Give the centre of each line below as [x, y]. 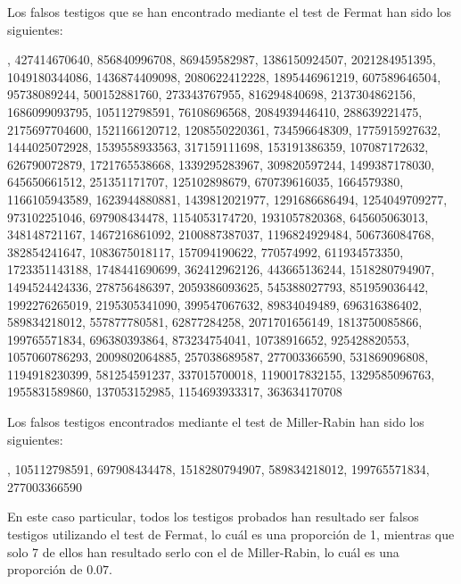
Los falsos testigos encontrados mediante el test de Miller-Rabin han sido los [216, 422]
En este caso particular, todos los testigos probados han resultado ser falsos [213, 517]
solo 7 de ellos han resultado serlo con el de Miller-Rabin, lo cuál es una [203, 551]
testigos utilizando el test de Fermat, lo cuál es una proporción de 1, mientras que [231, 534]
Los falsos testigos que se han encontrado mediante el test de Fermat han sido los [230, 12]
